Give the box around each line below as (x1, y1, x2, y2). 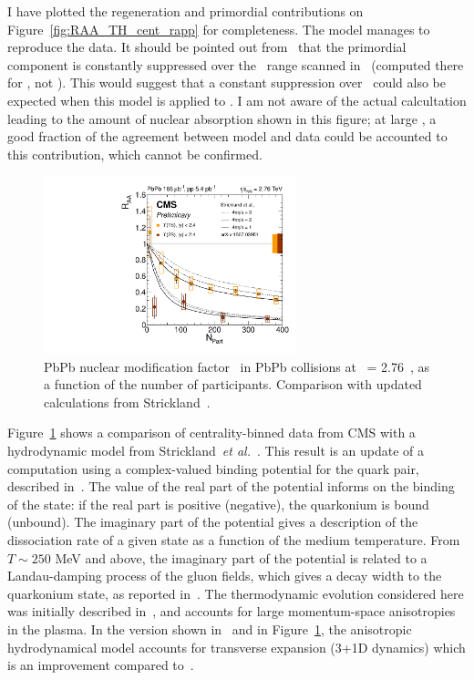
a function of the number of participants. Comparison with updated (44, 375, 422, 394)
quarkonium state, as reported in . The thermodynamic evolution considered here (7, 583, 464, 603)
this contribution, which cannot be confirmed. (7, 144, 263, 163)
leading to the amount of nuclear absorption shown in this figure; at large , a (7, 108, 437, 128)
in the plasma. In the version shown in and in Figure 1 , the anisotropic (7, 620, 412, 639)
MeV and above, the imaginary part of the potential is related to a (55, 548, 428, 567)
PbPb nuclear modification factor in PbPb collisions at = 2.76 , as (44, 356, 430, 376)
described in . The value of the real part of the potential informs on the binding (7, 477, 455, 496)
